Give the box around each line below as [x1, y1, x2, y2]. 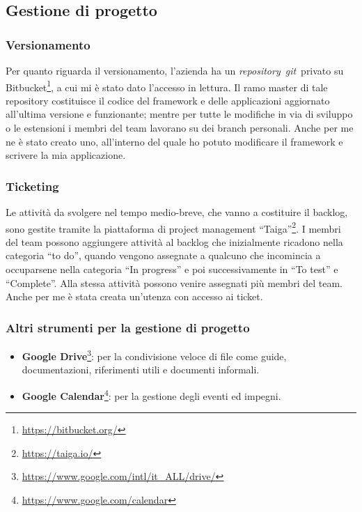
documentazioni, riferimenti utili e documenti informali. [22, 362, 260, 377]
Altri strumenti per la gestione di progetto [6, 318, 250, 336]
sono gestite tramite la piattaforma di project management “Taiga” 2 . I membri [6, 219, 341, 235]
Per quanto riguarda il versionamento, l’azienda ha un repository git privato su [6, 63, 344, 77]
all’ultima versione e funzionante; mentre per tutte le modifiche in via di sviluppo [6, 107, 353, 121]
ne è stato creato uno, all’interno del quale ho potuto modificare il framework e [6, 134, 343, 148]
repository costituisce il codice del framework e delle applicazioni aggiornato [6, 93, 330, 107]
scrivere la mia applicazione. [6, 148, 126, 162]
